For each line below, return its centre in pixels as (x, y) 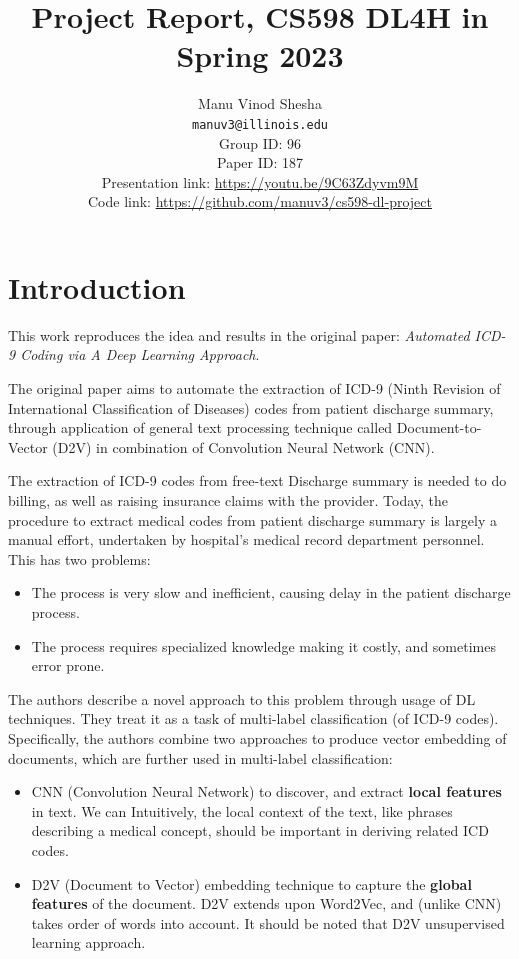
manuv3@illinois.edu (260, 124)
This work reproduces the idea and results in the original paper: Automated (239, 334)
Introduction (97, 286)
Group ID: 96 (259, 142)
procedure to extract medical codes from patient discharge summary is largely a (252, 519)
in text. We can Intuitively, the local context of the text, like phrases (242, 810)
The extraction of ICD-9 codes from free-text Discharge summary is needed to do (257, 480)
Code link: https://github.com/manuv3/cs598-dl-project (260, 201)
